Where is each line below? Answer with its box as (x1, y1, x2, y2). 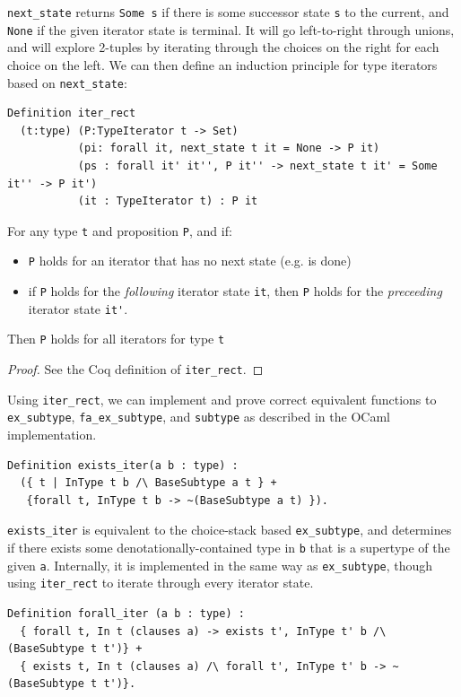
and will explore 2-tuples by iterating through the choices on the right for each (7, 38, 439, 57)
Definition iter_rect (7, 107, 136, 120)
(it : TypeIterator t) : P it (77, 195, 258, 208)
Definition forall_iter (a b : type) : (7, 606, 245, 620)
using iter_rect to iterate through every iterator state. (7, 573, 314, 592)
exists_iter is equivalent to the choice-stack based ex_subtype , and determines (7, 520, 452, 539)
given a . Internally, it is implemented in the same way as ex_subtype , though (7, 555, 433, 574)
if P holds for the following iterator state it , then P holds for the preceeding (28, 282, 442, 301)
